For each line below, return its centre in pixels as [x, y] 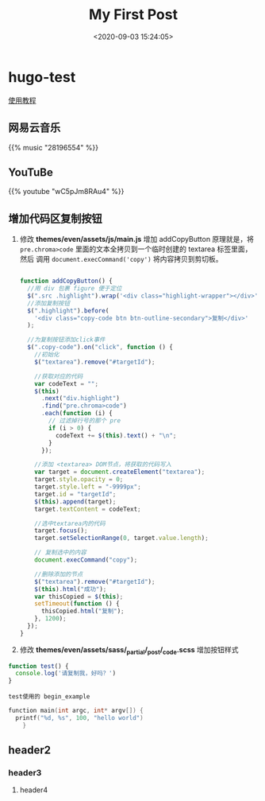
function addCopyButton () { [66, 281]
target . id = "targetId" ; [75, 494]
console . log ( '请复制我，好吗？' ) [66, 674]
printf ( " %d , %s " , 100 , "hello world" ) [80, 718]
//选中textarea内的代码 [70, 523]
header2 [30, 750]
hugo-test [42, 77]
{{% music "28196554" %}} [54, 147]
